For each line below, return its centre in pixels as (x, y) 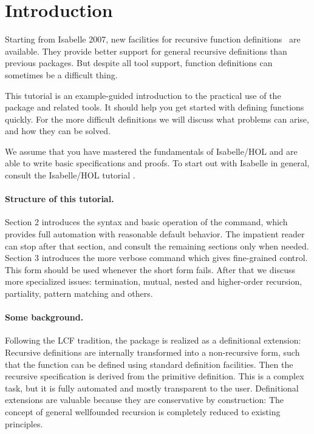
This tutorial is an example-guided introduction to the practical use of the (143, 95)
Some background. (44, 317)
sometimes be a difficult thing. (61, 74)
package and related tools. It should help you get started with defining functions (155, 107)
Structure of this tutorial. (60, 199)
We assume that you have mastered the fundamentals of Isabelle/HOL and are (151, 151)
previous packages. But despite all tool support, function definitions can (139, 63)
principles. (24, 423)
